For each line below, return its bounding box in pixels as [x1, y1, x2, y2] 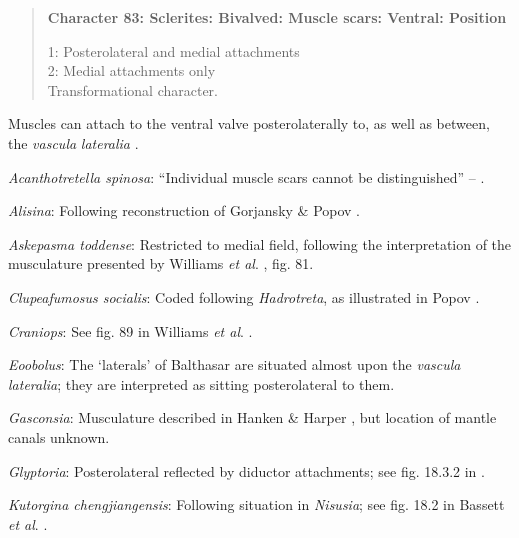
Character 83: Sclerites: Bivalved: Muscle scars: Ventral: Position [47, 7, 507, 27]
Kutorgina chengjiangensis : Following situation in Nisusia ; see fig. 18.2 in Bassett [8, 494, 505, 515]
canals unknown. [8, 426, 110, 447]
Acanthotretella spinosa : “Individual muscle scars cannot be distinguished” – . [8, 166, 485, 187]
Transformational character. [47, 79, 218, 100]
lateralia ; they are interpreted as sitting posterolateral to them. [8, 373, 395, 394]
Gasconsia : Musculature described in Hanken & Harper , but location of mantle [8, 407, 497, 428]
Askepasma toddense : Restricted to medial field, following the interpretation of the [8, 233, 512, 254]
